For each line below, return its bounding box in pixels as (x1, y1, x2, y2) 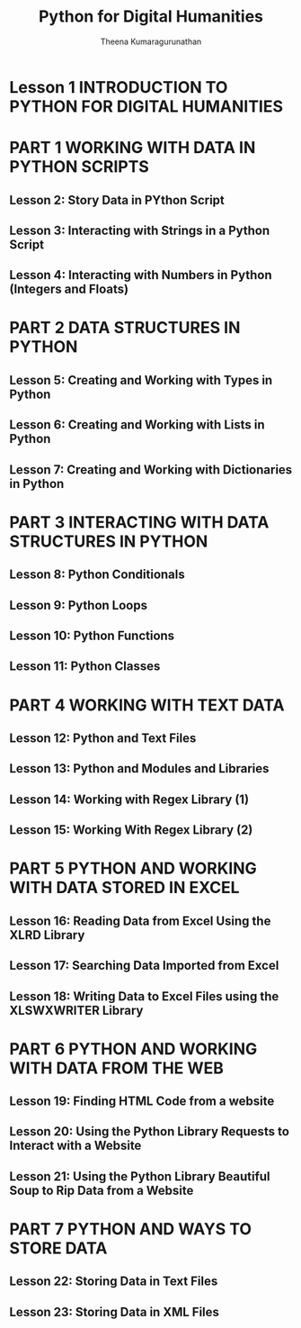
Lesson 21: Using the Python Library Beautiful (9, 1169, 271, 1184)
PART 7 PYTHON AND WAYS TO (9, 1219, 252, 1240)
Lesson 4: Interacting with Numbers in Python (9, 267, 272, 283)
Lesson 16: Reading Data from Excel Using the (9, 913, 271, 928)
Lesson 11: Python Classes (9, 659, 161, 674)
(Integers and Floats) (9, 282, 128, 297)
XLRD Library (9, 927, 85, 943)
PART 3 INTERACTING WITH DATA (9, 511, 270, 532)
